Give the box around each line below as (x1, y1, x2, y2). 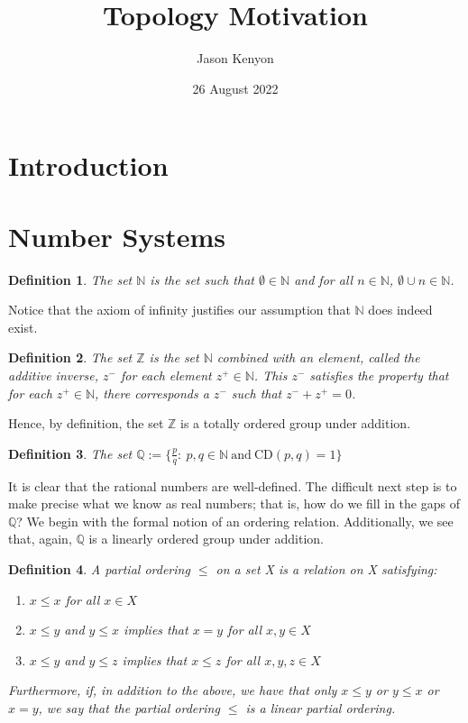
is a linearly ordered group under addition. (88, 529, 324, 548)
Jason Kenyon (197, 49, 274, 68)
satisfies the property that (309, 366, 449, 384)
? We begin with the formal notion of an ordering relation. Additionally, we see (16, 511, 454, 530)
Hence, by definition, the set (8, 414, 164, 433)
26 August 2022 (192, 78, 279, 97)
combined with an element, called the (216, 348, 420, 367)
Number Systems (8, 217, 225, 254)
